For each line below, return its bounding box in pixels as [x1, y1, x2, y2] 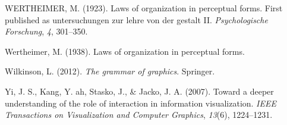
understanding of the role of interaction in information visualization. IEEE [5, 96, 276, 109]
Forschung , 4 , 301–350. [5, 25, 88, 37]
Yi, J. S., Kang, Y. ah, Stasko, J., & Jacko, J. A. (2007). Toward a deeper [5, 85, 274, 97]
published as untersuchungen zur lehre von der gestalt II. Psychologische [5, 13, 268, 26]
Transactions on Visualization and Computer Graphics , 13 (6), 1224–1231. [5, 108, 273, 121]
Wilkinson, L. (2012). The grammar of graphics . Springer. [5, 65, 215, 77]
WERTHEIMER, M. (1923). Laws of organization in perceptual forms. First [5, 2, 283, 14]
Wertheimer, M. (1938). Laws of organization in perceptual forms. [5, 45, 245, 57]
